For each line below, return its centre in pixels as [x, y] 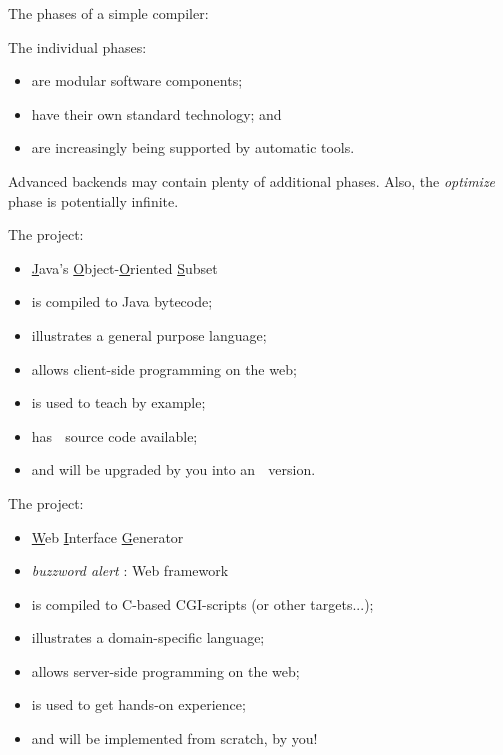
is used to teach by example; [118, 402]
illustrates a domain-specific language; [148, 637]
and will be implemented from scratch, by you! [174, 738]
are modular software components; [137, 80]
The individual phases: [77, 46]
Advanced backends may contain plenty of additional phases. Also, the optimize [252, 180]
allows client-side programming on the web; [164, 368]
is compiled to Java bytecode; [122, 301]
